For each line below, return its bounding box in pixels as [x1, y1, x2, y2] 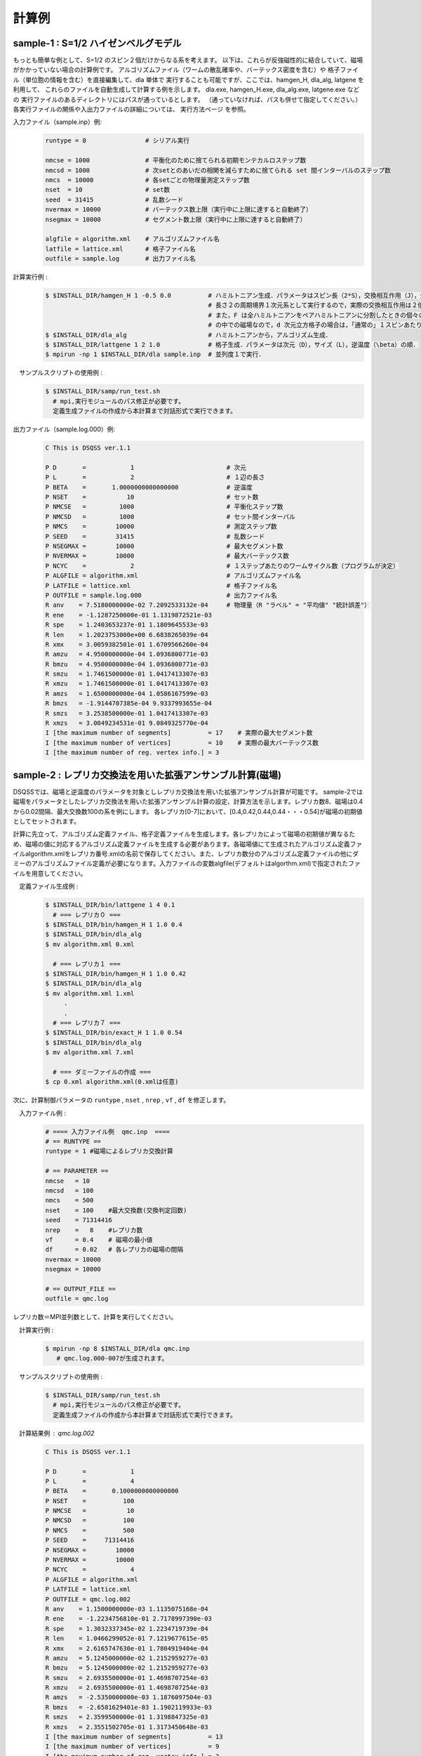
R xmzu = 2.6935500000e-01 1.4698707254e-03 [45, 1684, 208, 1692]
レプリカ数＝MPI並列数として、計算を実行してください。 [13, 1313, 178, 1321]
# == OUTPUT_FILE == [45, 1285, 116, 1292]
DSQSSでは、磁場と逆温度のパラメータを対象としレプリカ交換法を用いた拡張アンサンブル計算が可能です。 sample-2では [13, 787, 363, 796]
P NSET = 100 [45, 1497, 135, 1505]
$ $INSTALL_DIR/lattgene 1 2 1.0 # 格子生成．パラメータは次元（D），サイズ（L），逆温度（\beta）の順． [45, 341, 420, 348]
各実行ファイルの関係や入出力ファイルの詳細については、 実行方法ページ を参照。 [13, 105, 250, 114]
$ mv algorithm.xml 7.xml [45, 1049, 135, 1056]
